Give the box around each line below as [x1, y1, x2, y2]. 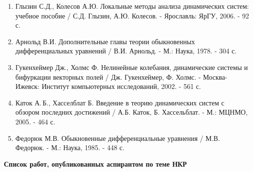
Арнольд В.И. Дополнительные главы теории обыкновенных [15, 36, 195, 46]
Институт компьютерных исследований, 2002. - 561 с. [41, 81, 201, 91]
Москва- [203, 71, 228, 82]
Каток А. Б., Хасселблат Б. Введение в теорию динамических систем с [15, 97, 224, 107]
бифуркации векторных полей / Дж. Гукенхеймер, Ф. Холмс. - [15, 71, 201, 82]
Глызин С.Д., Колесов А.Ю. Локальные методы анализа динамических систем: [15, 1, 249, 11]
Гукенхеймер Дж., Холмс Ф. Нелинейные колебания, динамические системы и [15, 62, 248, 72]
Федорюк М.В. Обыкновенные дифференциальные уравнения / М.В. [15, 133, 220, 143]
